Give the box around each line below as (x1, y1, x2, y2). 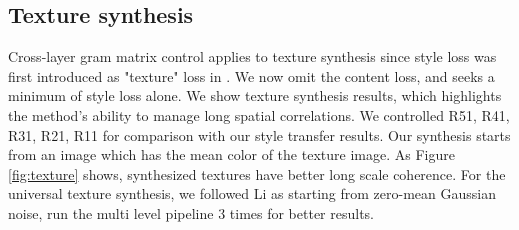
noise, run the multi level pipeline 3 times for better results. (8, 202, 375, 223)
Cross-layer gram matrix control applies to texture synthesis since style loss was (8, 46, 497, 67)
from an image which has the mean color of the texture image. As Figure (8, 144, 455, 165)
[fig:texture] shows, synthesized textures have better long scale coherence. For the (8, 163, 506, 184)
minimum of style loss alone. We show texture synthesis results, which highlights (8, 85, 502, 106)
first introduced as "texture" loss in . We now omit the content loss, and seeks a (8, 65, 495, 86)
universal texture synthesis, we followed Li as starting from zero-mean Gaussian (8, 183, 496, 204)
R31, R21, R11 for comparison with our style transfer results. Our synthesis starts (8, 124, 511, 145)
